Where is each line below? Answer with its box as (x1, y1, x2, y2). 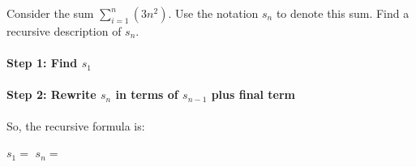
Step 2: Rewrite (6, 86, 96, 103)
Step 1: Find (6, 54, 78, 71)
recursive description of (6, 23, 122, 39)
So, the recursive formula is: (6, 117, 145, 134)
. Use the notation (168, 5, 259, 21)
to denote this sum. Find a (276, 5, 410, 21)
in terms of (115, 86, 178, 103)
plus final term (211, 86, 295, 103)
